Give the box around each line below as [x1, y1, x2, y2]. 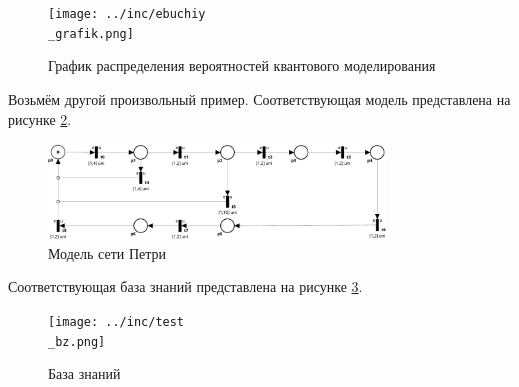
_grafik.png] [48, 26, 134, 41]
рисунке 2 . [8, 108, 72, 129]
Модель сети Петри [48, 242, 167, 263]
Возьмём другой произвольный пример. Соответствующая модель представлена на [8, 88, 511, 109]
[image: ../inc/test [48, 314, 185, 329]
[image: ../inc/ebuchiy [48, 7, 206, 21]
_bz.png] [48, 334, 106, 349]
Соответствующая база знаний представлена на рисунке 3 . [8, 276, 363, 297]
